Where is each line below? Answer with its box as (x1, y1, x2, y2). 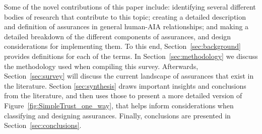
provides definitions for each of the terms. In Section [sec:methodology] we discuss (4, 50, 258, 61)
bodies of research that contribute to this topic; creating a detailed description (4, 11, 246, 22)
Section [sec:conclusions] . (4, 120, 82, 130)
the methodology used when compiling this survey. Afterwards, (4, 60, 199, 71)
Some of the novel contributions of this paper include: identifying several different (4, 2, 256, 12)
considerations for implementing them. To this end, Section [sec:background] (4, 41, 241, 51)
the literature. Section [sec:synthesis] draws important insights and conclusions (4, 80, 246, 91)
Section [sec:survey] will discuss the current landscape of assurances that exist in (4, 71, 254, 81)
